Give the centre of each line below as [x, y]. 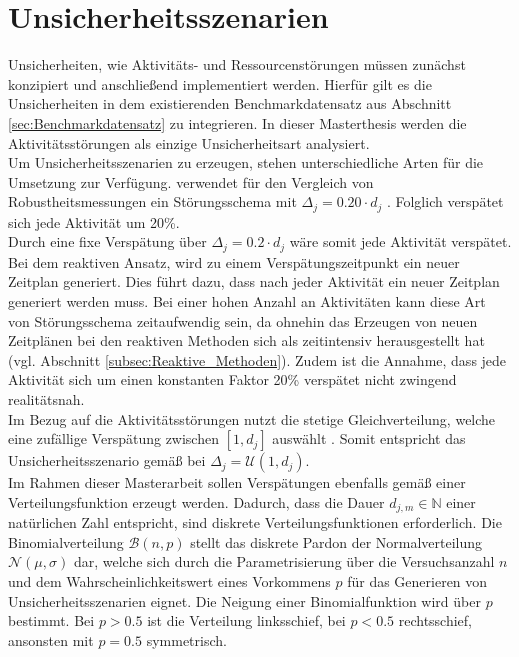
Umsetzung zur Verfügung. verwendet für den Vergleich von [191, 181]
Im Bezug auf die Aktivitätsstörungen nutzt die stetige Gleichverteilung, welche [252, 418]
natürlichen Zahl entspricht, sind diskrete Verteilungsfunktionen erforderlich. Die [255, 522]
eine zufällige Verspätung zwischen [113, 438]
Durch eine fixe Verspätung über [107, 241]
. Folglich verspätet [445, 201]
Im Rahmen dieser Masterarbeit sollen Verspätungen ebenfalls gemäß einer [237, 482]
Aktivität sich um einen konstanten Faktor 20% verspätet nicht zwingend [232, 379]
